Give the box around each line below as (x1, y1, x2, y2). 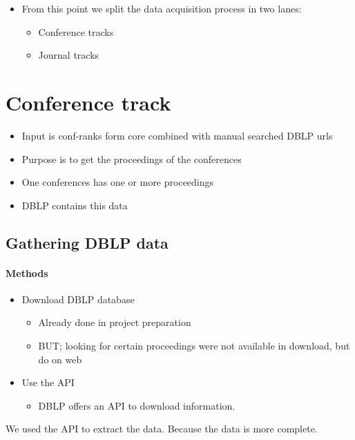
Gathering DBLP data (6, 231, 169, 253)
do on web (38, 352, 82, 366)
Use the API (21, 375, 75, 390)
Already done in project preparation (38, 315, 191, 329)
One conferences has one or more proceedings (21, 175, 214, 189)
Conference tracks (38, 24, 114, 39)
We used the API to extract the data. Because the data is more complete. (6, 421, 318, 436)
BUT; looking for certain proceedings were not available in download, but (38, 338, 350, 353)
